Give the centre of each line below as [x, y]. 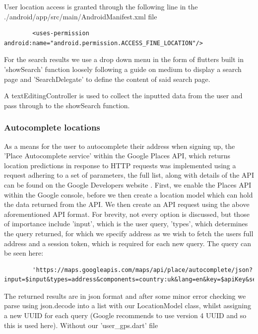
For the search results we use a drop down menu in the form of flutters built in [124, 59]
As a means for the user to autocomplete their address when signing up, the [120, 146]
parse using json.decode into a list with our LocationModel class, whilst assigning [128, 305]
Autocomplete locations [52, 127]
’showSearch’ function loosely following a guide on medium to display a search [123, 69]
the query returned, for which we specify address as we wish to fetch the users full [129, 233]
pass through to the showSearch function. [67, 105]
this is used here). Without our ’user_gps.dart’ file [81, 325]
